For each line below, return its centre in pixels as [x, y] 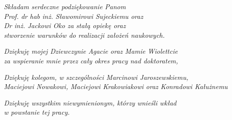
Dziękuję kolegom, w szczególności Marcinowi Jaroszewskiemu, [96, 77]
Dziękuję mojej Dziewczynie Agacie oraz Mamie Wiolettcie [91, 51]
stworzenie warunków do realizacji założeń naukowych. [85, 35]
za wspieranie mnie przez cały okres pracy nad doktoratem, [91, 60]
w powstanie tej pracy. [37, 112]
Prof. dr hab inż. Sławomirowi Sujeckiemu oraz [74, 16]
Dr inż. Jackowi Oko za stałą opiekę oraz [65, 25]
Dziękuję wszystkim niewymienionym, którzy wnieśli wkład [90, 102]
